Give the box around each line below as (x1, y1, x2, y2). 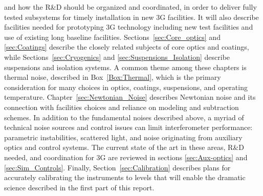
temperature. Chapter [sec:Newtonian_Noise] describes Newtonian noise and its (4, 92, 256, 102)
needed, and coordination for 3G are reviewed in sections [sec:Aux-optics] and (4, 151, 248, 162)
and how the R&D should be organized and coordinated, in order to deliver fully (4, 2, 257, 12)
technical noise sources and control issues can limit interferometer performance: (4, 122, 253, 133)
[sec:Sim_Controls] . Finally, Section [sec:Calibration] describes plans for (4, 162, 231, 172)
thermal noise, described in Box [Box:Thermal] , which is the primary (4, 72, 221, 82)
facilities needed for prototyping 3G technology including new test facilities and (4, 21, 253, 32)
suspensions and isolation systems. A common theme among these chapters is (4, 61, 247, 72)
